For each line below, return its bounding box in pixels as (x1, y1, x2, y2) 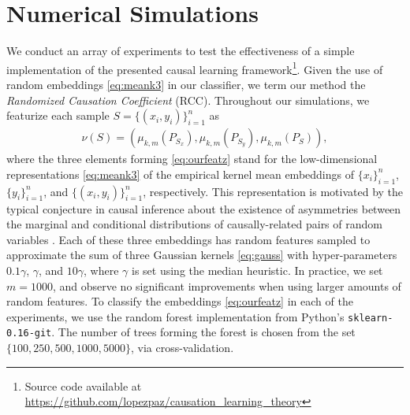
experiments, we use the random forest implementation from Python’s (6, 308, 345, 324)
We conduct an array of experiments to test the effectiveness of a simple (6, 43, 355, 59)
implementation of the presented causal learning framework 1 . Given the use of (6, 58, 383, 77)
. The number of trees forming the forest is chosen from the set (51, 324, 356, 340)
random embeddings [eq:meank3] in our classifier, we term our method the (6, 76, 366, 92)
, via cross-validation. (130, 339, 234, 356)
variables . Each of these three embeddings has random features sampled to (6, 231, 371, 247)
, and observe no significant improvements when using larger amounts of (52, 277, 401, 294)
